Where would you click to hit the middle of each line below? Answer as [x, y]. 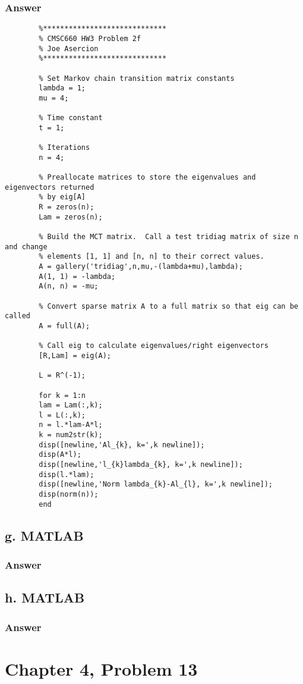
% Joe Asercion [69, 48]
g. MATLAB [44, 535]
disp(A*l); [60, 455]
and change [26, 247]
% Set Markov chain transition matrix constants [137, 78]
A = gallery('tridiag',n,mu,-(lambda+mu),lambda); [141, 266]
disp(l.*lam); [67, 474]
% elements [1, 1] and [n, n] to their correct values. [151, 257]
